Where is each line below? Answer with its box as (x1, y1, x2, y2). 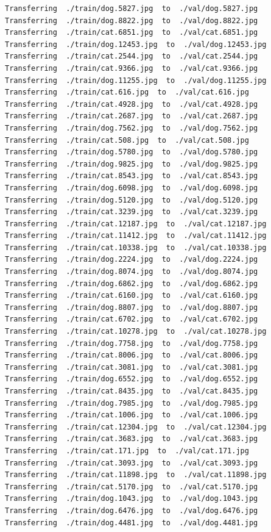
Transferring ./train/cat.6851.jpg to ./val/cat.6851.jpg (5, 28, 258, 37)
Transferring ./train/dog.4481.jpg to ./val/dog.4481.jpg (5, 518, 258, 527)
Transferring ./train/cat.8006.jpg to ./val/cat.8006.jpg (5, 351, 258, 360)
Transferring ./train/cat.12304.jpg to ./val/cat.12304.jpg (5, 422, 267, 431)
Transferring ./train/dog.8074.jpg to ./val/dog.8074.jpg (5, 267, 258, 276)
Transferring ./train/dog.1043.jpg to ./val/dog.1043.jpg (5, 494, 258, 503)
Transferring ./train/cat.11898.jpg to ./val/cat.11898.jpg (5, 470, 267, 480)
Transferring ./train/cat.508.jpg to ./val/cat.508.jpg (5, 135, 249, 145)
